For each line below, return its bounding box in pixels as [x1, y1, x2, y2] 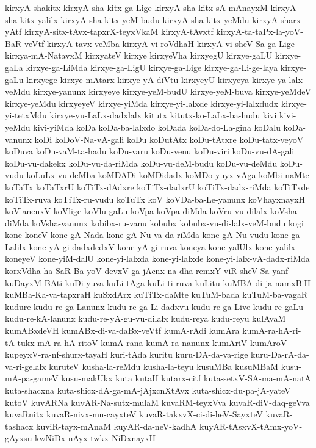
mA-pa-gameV [5, 372, 59, 385]
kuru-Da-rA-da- [251, 348, 309, 361]
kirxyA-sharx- [252, 13, 304, 26]
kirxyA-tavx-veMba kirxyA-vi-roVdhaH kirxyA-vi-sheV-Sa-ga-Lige [46, 37, 295, 49]
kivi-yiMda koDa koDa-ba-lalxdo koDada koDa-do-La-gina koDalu [33, 120, 281, 133]
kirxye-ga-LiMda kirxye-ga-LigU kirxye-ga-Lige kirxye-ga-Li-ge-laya [26, 60, 278, 73]
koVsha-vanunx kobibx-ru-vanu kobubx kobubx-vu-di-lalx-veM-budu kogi [31, 216, 304, 229]
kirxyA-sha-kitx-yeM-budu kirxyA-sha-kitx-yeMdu [60, 13, 250, 26]
